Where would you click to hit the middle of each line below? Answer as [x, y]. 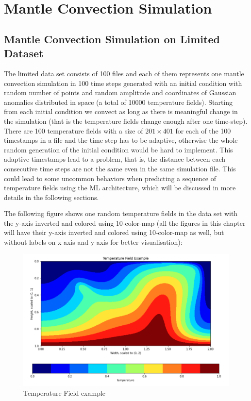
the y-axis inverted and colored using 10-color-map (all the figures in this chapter [125, 223]
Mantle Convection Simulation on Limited [112, 39]
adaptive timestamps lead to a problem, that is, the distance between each [115, 159]
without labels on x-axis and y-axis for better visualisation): [93, 242]
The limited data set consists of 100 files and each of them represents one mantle [124, 73]
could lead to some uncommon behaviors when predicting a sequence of [110, 178]
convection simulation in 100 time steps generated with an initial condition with [123, 83]
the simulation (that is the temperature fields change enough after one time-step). [126, 121]
